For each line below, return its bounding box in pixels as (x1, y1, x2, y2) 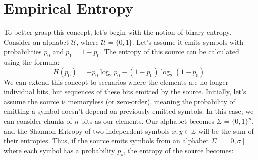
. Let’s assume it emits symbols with (132, 36, 244, 47)
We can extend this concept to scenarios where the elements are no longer (4, 77, 229, 87)
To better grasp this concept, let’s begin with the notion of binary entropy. (4, 27, 232, 37)
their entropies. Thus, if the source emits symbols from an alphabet (4, 135, 209, 146)
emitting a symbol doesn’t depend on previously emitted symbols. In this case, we (4, 106, 254, 116)
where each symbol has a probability (4, 145, 115, 155)
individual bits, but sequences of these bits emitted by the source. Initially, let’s (4, 86, 246, 97)
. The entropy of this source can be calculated (100, 46, 239, 57)
